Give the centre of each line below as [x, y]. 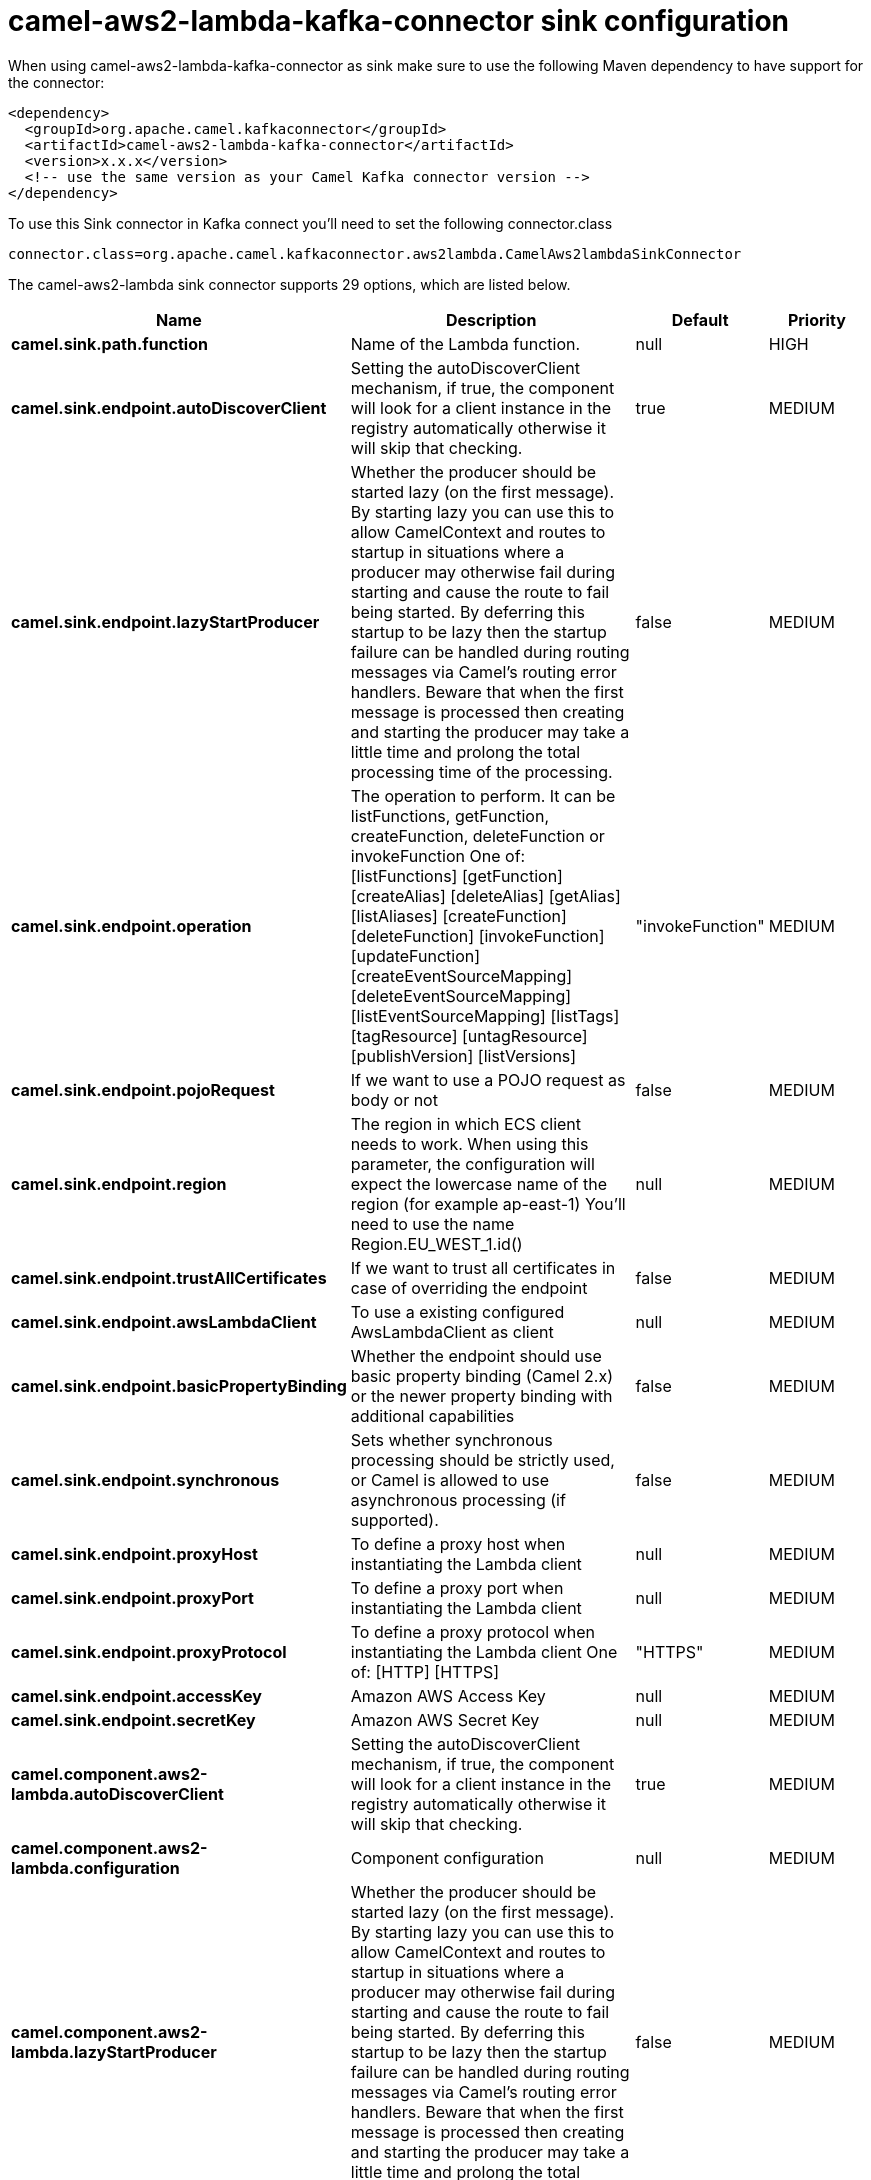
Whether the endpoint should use [476, 1355]
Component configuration [447, 1857]
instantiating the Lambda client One [484, 1651]
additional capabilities [432, 1415]
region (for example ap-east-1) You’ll [488, 1203]
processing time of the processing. [481, 771]
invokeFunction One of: [438, 855]
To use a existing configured [457, 1311]
